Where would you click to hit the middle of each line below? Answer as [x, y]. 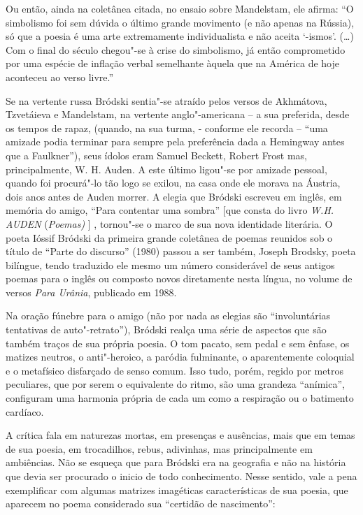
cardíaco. [25, 411]
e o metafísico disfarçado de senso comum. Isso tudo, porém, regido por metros [175, 370]
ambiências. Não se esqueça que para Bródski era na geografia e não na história [176, 462]
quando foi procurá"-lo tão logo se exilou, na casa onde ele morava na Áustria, [173, 183]
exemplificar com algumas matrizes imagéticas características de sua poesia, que [177, 489]
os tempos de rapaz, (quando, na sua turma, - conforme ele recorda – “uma [167, 128]
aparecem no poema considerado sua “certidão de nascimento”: [141, 503]
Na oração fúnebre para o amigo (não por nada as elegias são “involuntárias [168, 315]
